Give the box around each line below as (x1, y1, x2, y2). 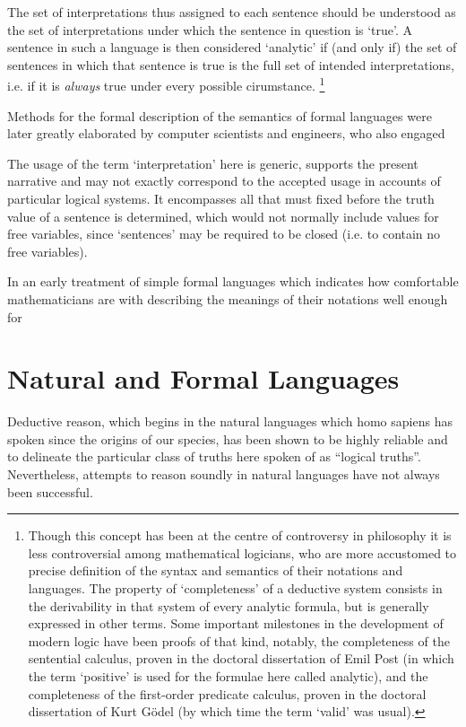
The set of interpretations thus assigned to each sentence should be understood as (7, 3, 456, 21)
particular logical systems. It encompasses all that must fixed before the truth (7, 189, 435, 207)
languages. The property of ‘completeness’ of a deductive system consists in (28, 579, 443, 598)
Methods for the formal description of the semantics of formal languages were (7, 106, 432, 125)
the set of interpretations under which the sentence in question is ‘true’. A (7, 20, 413, 39)
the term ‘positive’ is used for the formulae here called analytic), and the (28, 667, 428, 685)
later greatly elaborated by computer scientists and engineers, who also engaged (7, 124, 445, 143)
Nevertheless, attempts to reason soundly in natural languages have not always (7, 465, 440, 484)
